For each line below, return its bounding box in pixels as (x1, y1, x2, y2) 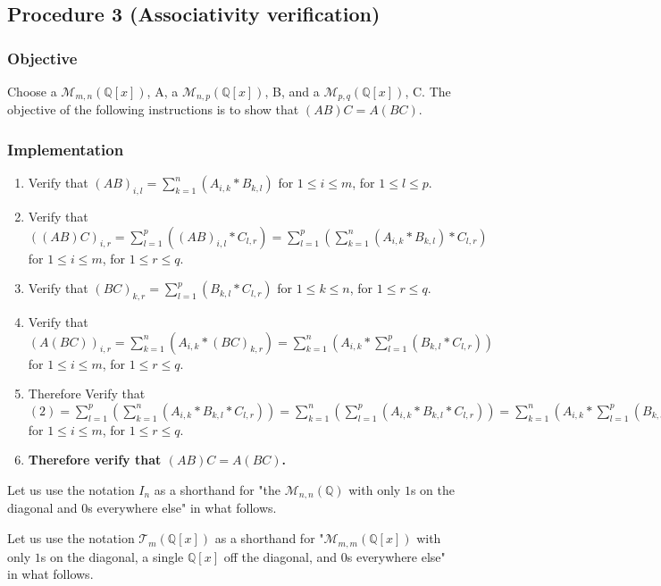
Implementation (7, 138, 124, 160)
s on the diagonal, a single (40, 547, 184, 565)
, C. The (405, 82, 451, 100)
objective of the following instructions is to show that (7, 100, 299, 119)
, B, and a (264, 82, 320, 100)
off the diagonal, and (223, 547, 338, 565)
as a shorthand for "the (154, 481, 281, 499)
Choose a (7, 82, 57, 100)
